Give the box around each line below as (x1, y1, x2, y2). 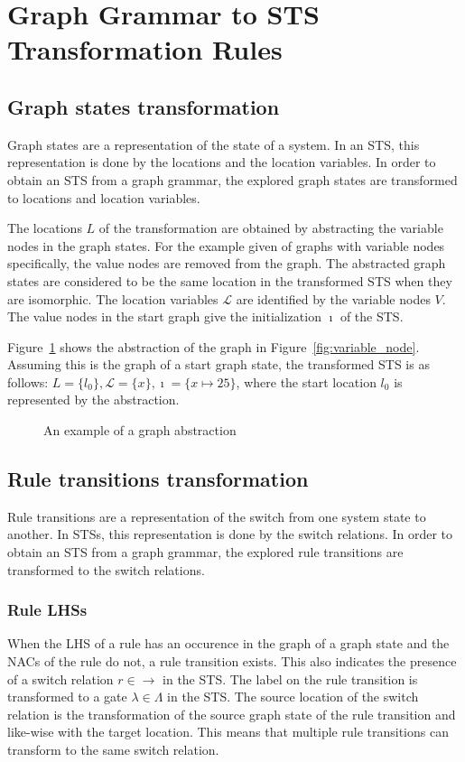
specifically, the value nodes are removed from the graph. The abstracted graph (7, 254, 446, 273)
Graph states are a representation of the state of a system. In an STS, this (7, 135, 420, 153)
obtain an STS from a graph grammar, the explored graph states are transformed (7, 170, 458, 189)
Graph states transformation (7, 92, 280, 120)
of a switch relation (7, 669, 114, 688)
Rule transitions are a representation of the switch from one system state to (7, 506, 426, 525)
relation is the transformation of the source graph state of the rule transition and (7, 704, 456, 723)
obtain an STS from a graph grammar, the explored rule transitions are (7, 543, 404, 562)
